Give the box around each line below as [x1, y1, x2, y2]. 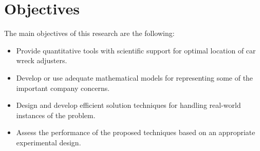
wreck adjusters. [16, 55, 67, 66]
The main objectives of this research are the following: [4, 28, 175, 39]
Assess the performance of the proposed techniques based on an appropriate [16, 127, 255, 138]
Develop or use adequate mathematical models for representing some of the [16, 72, 253, 83]
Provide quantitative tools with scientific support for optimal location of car [16, 45, 256, 55]
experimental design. [16, 137, 81, 147]
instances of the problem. [16, 109, 96, 120]
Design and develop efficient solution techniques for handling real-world [16, 100, 241, 110]
